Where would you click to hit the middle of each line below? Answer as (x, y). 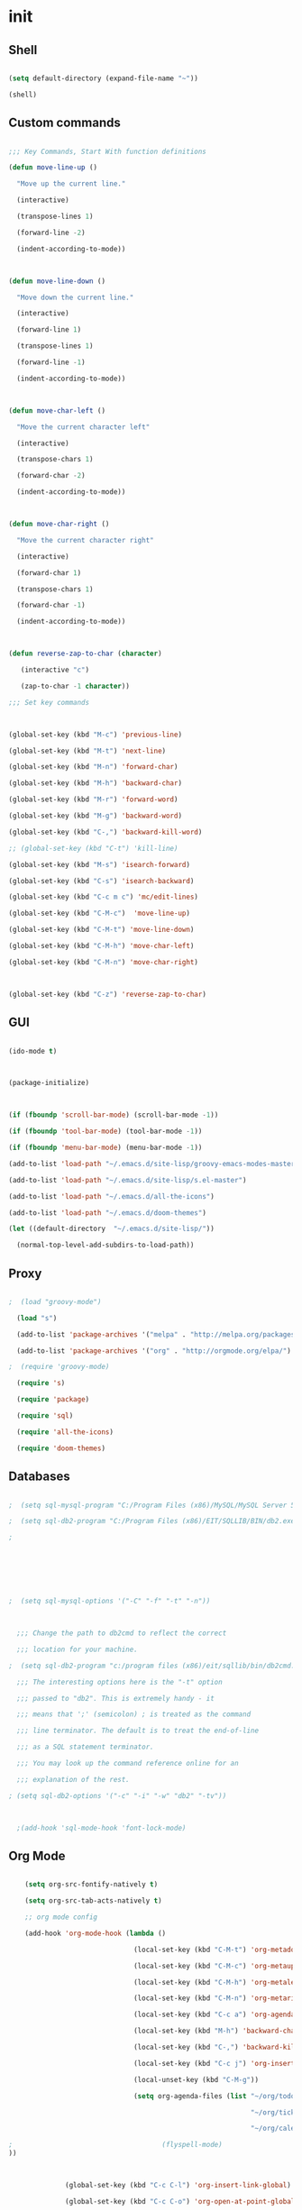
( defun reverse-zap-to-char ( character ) (86, 654)
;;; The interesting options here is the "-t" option (119, 1682)
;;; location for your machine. (78, 1649)
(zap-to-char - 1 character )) (75, 686)
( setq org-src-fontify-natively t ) (92, 1885)
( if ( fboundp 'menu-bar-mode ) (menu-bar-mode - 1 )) (105, 1147)
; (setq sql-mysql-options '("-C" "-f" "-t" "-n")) (110, 1602)
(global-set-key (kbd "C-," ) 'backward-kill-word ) (105, 832)
